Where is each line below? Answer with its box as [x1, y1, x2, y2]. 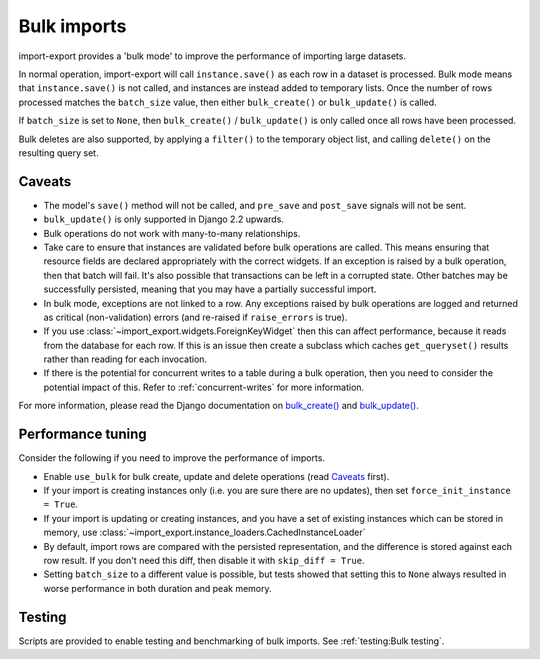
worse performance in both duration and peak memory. [43, 582, 272, 594]
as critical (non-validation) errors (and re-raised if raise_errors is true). [43, 311, 348, 323]
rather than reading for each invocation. [43, 353, 208, 365]
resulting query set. [18, 146, 99, 159]
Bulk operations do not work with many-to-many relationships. [43, 227, 301, 239]
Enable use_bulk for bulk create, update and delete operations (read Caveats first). [43, 470, 390, 482]
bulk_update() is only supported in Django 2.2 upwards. [43, 213, 285, 225]
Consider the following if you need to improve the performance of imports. [18, 452, 325, 464]
